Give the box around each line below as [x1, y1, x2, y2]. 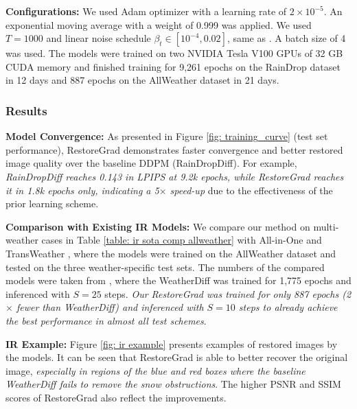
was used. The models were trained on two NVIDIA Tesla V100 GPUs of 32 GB [5, 46, 343, 60]
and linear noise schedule [46, 31, 151, 45]
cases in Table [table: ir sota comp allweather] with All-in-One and [41, 233, 322, 247]
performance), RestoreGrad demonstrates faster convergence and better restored [5, 142, 343, 156]
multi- [313, 219, 339, 233]
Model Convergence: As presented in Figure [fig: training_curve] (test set [5, 129, 328, 143]
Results [5, 102, 47, 119]
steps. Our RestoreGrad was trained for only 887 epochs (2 [104, 286, 352, 301]
